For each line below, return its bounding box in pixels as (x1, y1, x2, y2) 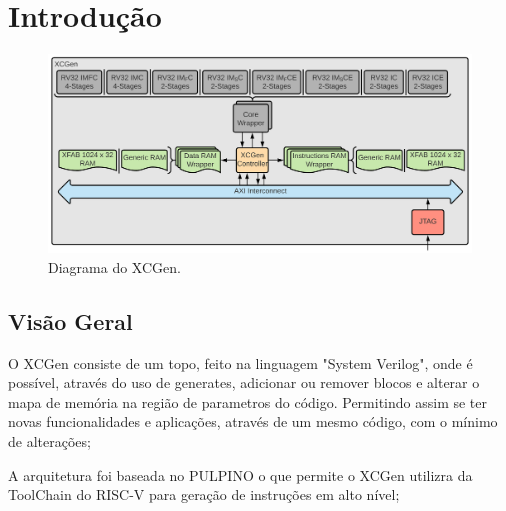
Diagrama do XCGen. (48, 256, 181, 277)
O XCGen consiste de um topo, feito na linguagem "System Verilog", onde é (8, 352, 473, 373)
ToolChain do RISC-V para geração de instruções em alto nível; (8, 484, 400, 505)
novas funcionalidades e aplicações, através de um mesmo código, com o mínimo (8, 411, 498, 432)
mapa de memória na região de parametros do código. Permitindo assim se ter (8, 391, 488, 412)
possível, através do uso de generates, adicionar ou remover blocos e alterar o (8, 372, 480, 393)
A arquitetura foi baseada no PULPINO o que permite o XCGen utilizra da (8, 464, 473, 485)
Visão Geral (8, 305, 133, 336)
